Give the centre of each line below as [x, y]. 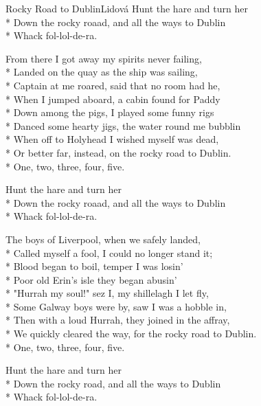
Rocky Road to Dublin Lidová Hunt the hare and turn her [127, 8]
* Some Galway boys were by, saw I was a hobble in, [116, 306]
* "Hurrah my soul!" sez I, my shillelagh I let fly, [107, 293]
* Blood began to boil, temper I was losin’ [94, 266]
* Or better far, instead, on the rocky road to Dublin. [118, 152]
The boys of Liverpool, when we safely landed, [103, 239]
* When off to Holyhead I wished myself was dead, [112, 139]
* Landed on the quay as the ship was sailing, [102, 72]
